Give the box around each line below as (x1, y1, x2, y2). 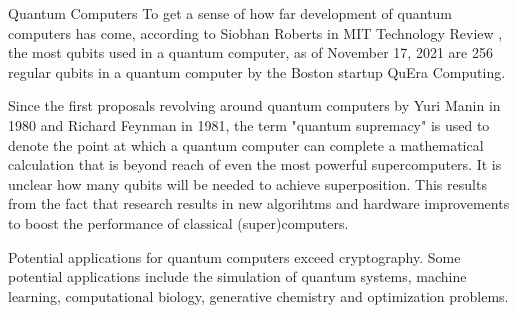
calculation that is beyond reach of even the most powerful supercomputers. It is (8, 154, 502, 175)
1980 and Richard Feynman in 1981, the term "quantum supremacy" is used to (8, 114, 490, 135)
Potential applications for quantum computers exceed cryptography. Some (8, 246, 461, 267)
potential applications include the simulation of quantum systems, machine (8, 266, 467, 287)
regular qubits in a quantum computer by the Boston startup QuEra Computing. (8, 61, 506, 82)
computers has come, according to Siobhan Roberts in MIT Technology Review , (8, 22, 503, 43)
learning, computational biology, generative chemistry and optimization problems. (8, 285, 509, 306)
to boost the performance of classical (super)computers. (8, 212, 349, 233)
